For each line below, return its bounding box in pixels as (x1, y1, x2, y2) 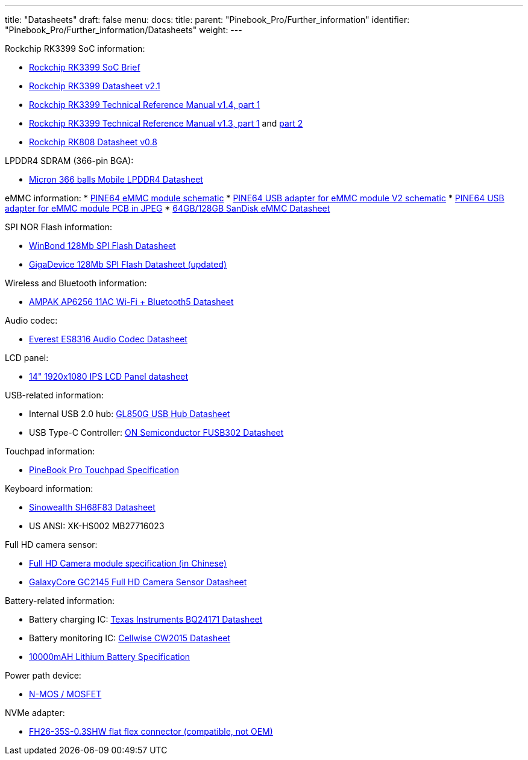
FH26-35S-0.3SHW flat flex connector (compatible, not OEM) (29, 726, 273, 736)
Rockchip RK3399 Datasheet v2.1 (29, 81, 160, 91)
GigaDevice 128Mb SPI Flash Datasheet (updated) (29, 259, 227, 269)
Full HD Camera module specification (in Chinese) (29, 558, 227, 568)
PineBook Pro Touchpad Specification (29, 465, 179, 475)
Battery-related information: (5, 595, 115, 606)
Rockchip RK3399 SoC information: (5, 43, 145, 54)
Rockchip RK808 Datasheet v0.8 (29, 137, 157, 147)
